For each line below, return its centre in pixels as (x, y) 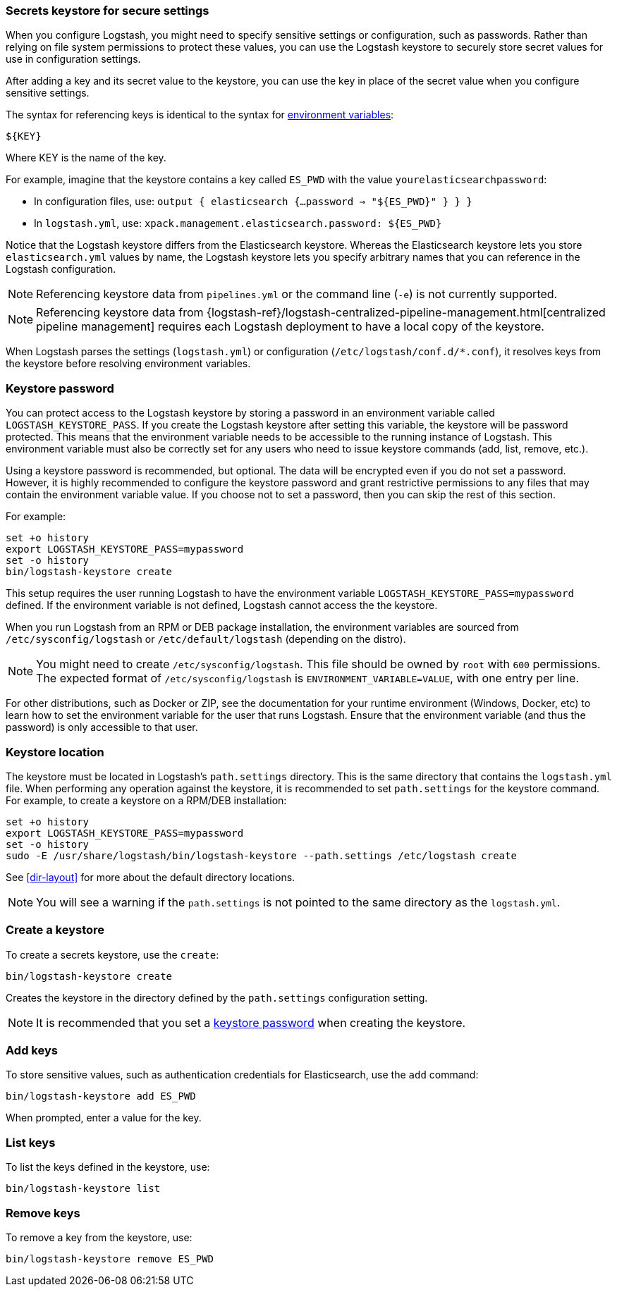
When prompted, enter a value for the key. (104, 1118)
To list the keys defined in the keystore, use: (108, 1167)
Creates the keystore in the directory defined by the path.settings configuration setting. (217, 997)
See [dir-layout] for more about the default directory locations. (151, 877)
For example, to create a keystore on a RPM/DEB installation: (146, 800)
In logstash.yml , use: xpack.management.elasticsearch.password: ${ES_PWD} (238, 223)
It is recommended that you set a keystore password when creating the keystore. (251, 1022)
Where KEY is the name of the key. (86, 158)
